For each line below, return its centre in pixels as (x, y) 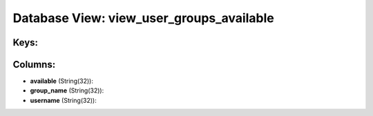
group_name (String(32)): (67, 90)
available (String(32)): (61, 81)
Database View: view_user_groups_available (143, 18)
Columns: (34, 65)
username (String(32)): (63, 100)
